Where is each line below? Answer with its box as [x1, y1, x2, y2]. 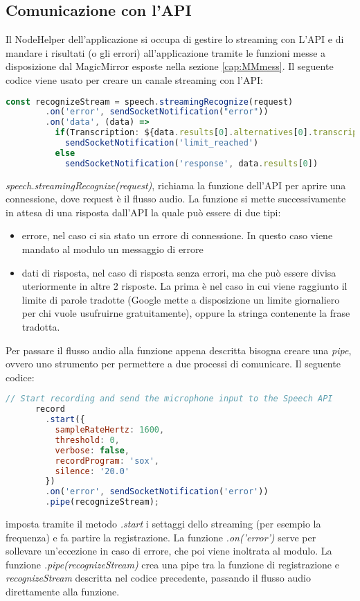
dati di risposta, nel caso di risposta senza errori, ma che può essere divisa [21, 265, 336, 279]
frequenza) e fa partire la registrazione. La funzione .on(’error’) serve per [6, 530, 316, 544]
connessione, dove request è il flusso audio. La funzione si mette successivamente [6, 191, 346, 206]
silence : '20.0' [55, 466, 130, 476]
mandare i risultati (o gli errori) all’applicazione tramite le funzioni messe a [6, 45, 326, 60]
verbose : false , [55, 445, 130, 455]
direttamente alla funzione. [6, 584, 120, 599]
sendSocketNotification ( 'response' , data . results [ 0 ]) [64, 158, 318, 168]
